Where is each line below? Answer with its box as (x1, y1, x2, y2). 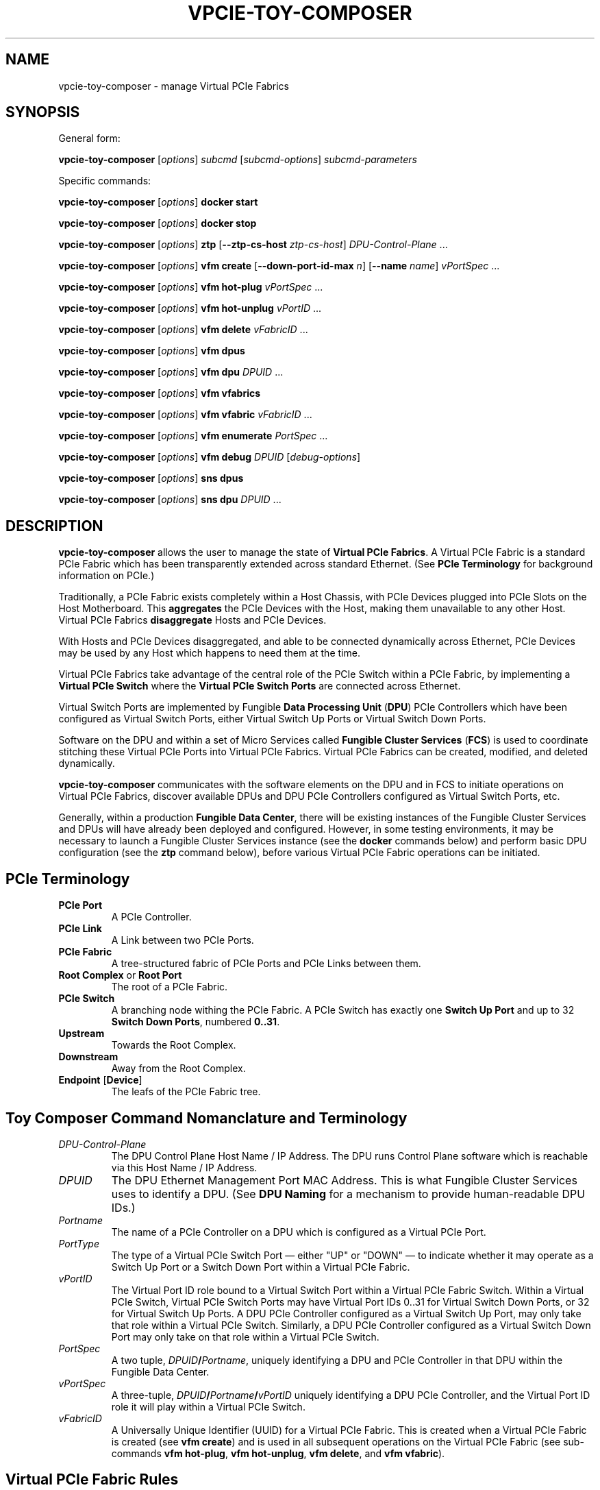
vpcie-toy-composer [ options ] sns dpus (58, 472, 244, 485)
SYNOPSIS (5, 103, 80, 121)
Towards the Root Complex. (111, 1039, 236, 1051)
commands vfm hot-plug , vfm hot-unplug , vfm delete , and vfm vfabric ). (111, 1447, 445, 1459)
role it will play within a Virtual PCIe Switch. (111, 1400, 305, 1413)
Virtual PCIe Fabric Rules (5, 1471, 179, 1489)
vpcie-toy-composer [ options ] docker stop (58, 217, 257, 230)
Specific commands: (58, 175, 151, 187)
